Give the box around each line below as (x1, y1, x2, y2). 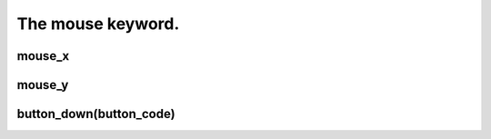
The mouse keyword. (16, 14, 180, 34)
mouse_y (16, 77, 69, 93)
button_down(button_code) (16, 106, 176, 122)
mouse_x (16, 48, 70, 64)
